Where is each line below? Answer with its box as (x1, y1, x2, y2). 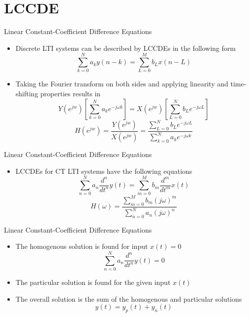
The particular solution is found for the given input (15, 277, 171, 287)
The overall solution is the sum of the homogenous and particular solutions (15, 293, 242, 304)
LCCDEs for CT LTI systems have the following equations (15, 165, 192, 176)
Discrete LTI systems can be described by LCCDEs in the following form (15, 42, 236, 53)
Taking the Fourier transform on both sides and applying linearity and (15, 79, 228, 89)
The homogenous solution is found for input (15, 241, 148, 251)
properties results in (40, 88, 101, 99)
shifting (15, 88, 38, 99)
